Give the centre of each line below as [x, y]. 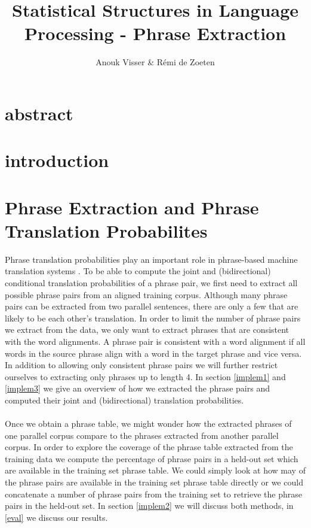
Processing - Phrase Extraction [155, 33]
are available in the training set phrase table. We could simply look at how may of [155, 470]
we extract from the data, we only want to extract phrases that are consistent [147, 330]
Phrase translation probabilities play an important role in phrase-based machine [151, 259]
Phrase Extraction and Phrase [132, 207]
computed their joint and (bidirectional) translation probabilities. [124, 400]
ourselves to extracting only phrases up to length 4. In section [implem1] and [145, 376]
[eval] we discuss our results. [56, 517]
